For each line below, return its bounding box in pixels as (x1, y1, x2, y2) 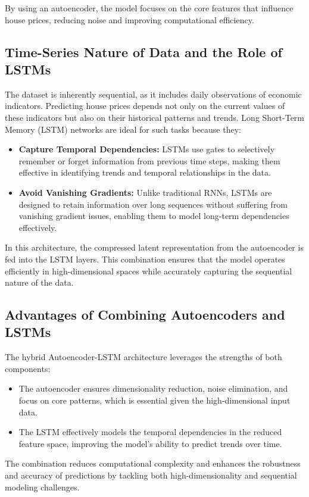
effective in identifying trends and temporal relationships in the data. (18, 166, 271, 179)
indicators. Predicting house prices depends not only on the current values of (5, 99, 285, 112)
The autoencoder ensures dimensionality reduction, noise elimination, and (18, 382, 288, 395)
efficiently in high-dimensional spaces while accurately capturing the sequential (5, 264, 292, 277)
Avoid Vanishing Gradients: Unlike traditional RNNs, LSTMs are (18, 186, 272, 198)
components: (5, 362, 51, 374)
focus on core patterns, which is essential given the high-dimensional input (18, 394, 291, 407)
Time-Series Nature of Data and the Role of (5, 42, 282, 61)
